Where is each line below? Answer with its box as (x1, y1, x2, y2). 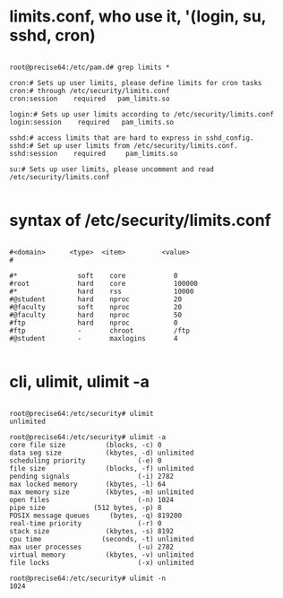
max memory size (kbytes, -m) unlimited (9, 487, 194, 497)
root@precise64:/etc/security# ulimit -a (9, 432, 167, 441)
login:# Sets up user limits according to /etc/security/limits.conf (9, 109, 275, 118)
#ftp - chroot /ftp (9, 325, 191, 335)
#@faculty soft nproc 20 (9, 302, 182, 311)
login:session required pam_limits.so (9, 117, 175, 126)
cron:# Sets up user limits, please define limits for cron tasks (9, 78, 262, 87)
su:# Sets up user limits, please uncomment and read (9, 164, 215, 174)
